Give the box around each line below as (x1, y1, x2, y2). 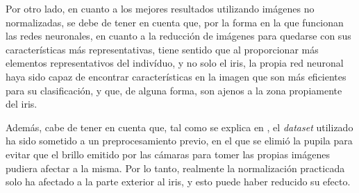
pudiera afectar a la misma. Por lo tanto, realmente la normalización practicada (6, 160, 345, 175)
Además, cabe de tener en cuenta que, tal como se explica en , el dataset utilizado (6, 119, 353, 134)
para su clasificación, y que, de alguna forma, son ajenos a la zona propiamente (6, 83, 342, 97)
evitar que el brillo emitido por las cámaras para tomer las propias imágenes (6, 146, 330, 161)
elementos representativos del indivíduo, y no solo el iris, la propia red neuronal (6, 56, 344, 70)
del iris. (6, 96, 37, 111)
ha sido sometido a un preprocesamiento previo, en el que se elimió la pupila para (6, 133, 353, 148)
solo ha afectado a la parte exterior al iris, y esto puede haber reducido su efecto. (6, 174, 351, 189)
